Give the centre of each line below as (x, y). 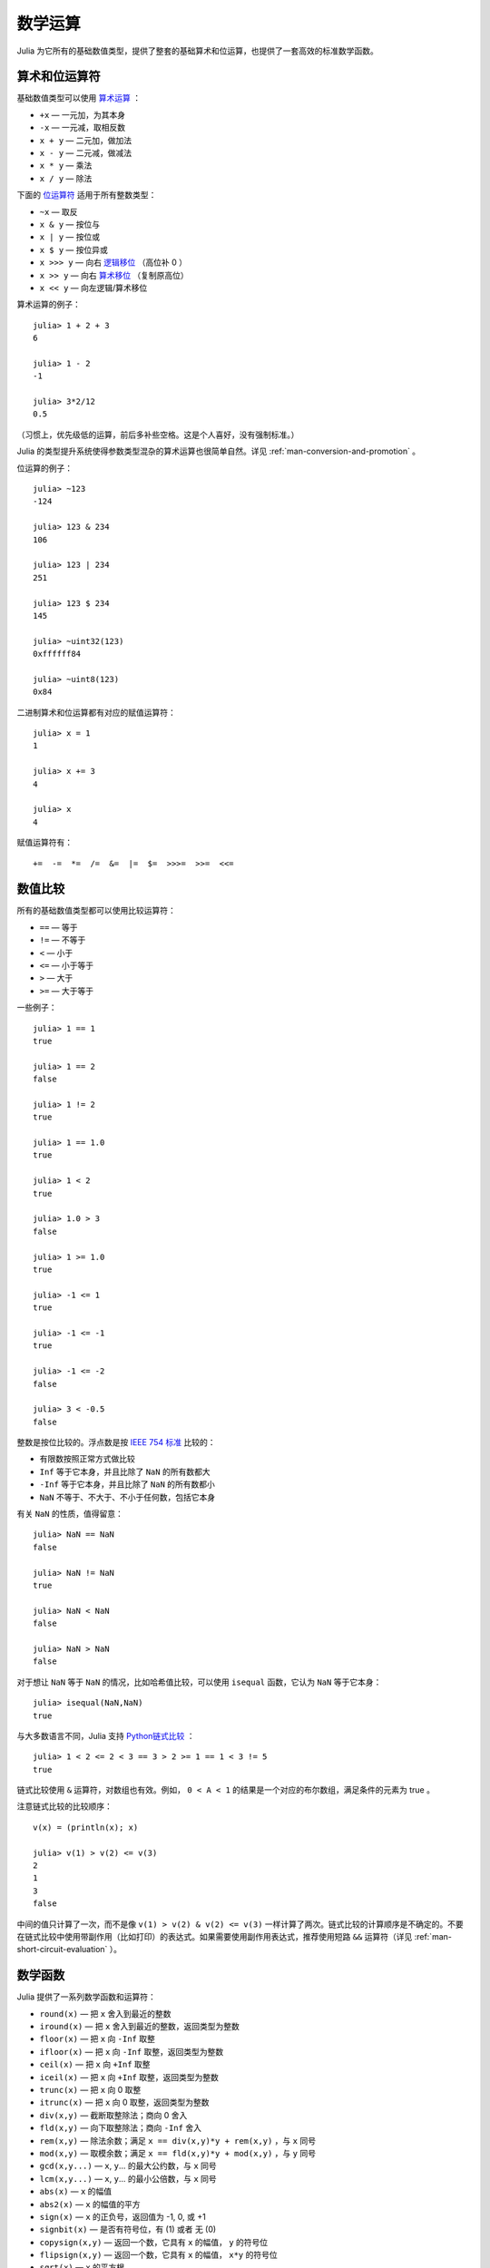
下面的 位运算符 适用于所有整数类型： (87, 195)
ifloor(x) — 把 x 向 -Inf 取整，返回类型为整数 (132, 2051)
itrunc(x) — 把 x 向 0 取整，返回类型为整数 (124, 2102)
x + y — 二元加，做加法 (86, 140)
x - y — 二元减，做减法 (86, 153)
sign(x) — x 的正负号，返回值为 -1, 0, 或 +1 (122, 2216)
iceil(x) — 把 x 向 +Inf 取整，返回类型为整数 (129, 2077)
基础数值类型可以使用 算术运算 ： (78, 98)
